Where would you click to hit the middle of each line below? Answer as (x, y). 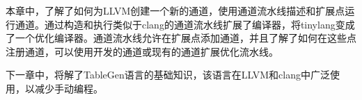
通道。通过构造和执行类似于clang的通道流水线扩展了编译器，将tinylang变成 (185, 24)
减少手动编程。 (69, 88)
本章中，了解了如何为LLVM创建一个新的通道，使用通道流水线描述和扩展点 (175, 10)
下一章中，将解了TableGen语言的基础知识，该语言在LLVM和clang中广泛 (168, 75)
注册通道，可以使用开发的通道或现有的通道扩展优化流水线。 (142, 51)
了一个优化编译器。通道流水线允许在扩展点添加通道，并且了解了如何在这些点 (181, 38)
